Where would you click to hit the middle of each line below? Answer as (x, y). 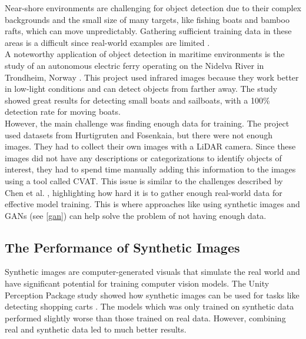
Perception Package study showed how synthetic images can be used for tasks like (152, 295)
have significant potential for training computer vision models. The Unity (137, 283)
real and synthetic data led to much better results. (96, 329)
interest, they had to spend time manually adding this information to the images (150, 169)
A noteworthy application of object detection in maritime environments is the (145, 54)
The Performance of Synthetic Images (122, 247)
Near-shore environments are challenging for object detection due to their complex (153, 8)
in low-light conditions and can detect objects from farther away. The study (141, 89)
